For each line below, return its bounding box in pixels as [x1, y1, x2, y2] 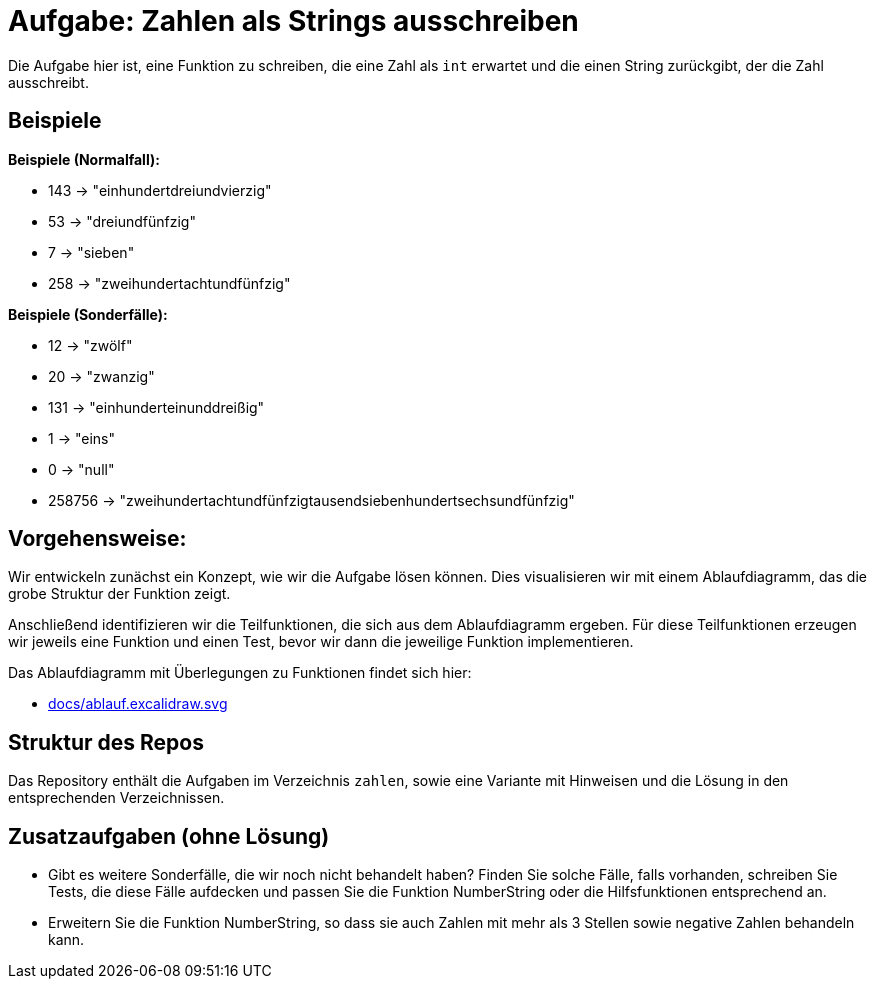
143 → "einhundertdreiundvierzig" [48, 181, 272, 199]
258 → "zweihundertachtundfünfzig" [48, 274, 291, 292]
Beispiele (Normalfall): [8, 150, 160, 168]
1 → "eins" [48, 429, 115, 447]
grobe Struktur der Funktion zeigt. [8, 585, 231, 603]
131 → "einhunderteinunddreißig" [48, 398, 265, 416]
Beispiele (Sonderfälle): [8, 305, 168, 323]
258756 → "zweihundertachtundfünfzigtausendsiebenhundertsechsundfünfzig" [48, 491, 575, 509]
